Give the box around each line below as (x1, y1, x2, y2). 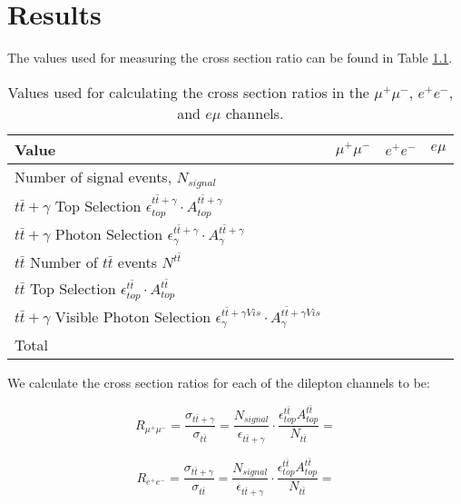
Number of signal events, (15, 165, 172, 187)
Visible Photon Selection (54, 305, 211, 327)
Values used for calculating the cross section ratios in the (7, 81, 369, 103)
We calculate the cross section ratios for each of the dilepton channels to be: (7, 372, 430, 391)
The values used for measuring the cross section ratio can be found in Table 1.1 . (7, 48, 453, 67)
